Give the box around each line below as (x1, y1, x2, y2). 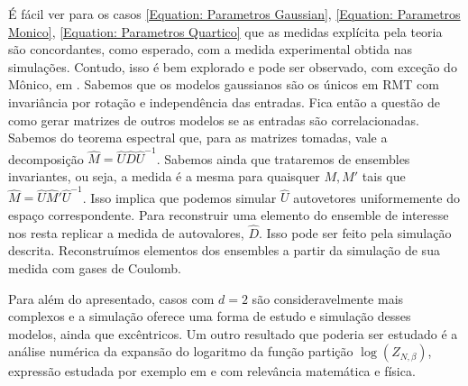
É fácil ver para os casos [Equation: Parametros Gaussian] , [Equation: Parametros (8, 5, 461, 23)
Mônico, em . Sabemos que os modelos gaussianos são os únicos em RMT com (8, 75, 439, 94)
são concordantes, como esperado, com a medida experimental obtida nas (8, 40, 412, 59)
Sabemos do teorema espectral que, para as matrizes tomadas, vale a (8, 128, 388, 147)
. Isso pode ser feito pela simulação (258, 223, 452, 242)
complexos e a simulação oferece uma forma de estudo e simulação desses (8, 307, 411, 326)
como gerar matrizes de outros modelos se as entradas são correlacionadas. (8, 110, 419, 129)
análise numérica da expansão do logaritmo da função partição (8, 342, 353, 361)
